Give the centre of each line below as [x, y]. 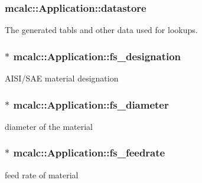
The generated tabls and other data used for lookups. [101, 30]
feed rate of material [42, 174]
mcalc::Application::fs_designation [97, 56]
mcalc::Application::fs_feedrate [89, 153]
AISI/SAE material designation [62, 78]
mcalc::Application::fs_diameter [91, 104]
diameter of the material [49, 126]
